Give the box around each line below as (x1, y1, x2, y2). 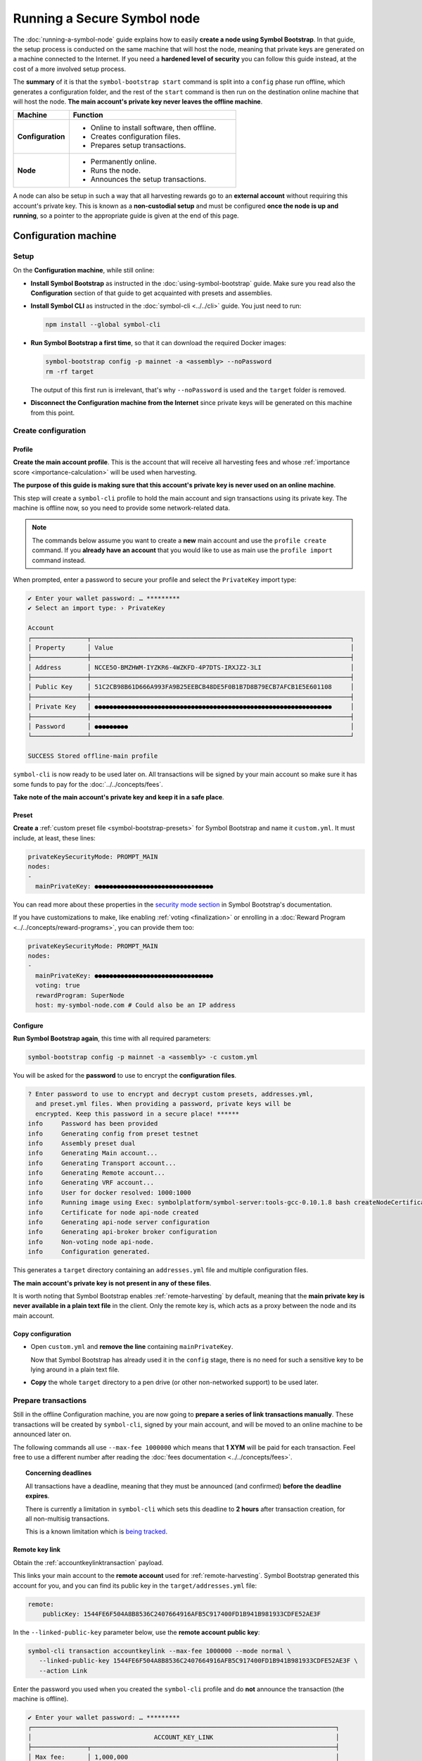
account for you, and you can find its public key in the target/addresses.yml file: (13, 1581, 257, 1590)
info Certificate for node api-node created (27, 1208, 199, 1216)
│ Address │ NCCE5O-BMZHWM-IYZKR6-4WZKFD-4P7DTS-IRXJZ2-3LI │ (27, 663, 354, 671)
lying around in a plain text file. (30, 1365, 120, 1374)
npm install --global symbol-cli (45, 321, 161, 329)
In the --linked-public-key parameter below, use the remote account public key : (13, 1628, 260, 1636)
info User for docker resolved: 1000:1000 (27, 1188, 191, 1197)
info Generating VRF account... (27, 1178, 155, 1187)
